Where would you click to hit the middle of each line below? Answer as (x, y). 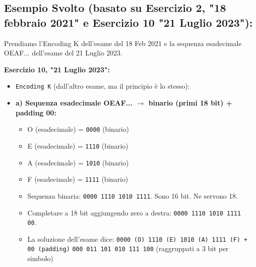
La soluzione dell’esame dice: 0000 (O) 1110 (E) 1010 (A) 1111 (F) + (137, 239)
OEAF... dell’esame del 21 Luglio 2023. (63, 53)
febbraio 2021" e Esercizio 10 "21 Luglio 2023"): (128, 22)
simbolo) (40, 258)
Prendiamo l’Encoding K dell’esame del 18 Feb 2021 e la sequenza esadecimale (123, 43)
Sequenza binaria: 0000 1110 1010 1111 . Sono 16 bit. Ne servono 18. (133, 195)
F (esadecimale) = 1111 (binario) (78, 179)
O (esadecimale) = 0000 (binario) (78, 129)
